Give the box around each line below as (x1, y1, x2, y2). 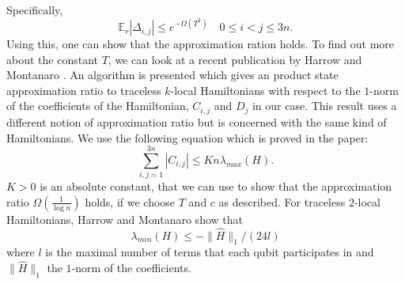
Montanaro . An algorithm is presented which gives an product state (6, 66, 339, 83)
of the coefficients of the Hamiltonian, (6, 97, 189, 114)
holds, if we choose (85, 193, 176, 210)
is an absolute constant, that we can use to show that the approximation (40, 178, 392, 195)
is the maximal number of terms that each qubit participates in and (45, 244, 374, 260)
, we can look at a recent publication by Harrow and (108, 51, 362, 67)
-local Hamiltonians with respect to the (170, 81, 361, 98)
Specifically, (6, 2, 63, 17)
